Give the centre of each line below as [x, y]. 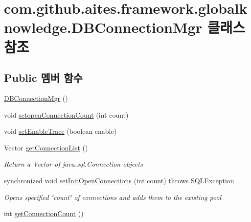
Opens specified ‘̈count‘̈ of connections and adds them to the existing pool [113, 197]
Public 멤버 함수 [43, 78]
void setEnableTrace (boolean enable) [60, 131]
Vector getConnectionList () [46, 147]
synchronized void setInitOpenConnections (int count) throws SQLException [119, 180]
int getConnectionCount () [44, 213]
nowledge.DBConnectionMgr [103, 27]
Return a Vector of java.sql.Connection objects [73, 164]
